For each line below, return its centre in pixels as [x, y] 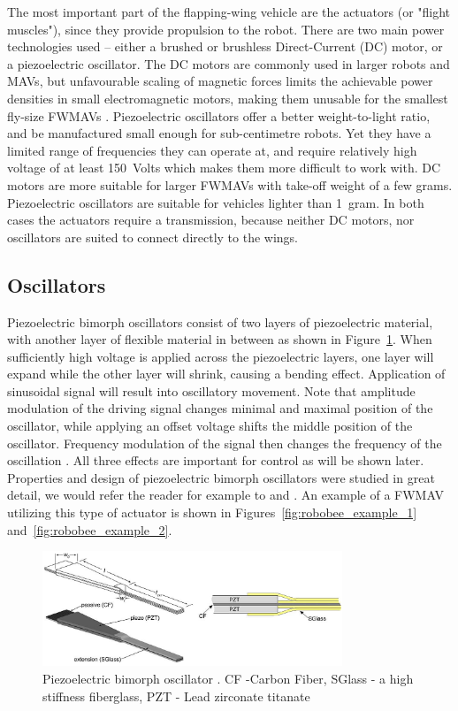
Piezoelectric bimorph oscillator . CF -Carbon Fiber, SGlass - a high [228, 678]
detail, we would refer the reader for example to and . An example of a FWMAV [225, 495]
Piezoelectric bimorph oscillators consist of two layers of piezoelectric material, [220, 321]
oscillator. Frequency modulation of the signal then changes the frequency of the [225, 443]
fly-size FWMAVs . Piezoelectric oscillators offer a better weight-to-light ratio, [219, 115]
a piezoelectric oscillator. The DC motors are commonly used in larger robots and [229, 63]
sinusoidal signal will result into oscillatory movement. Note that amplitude [211, 390]
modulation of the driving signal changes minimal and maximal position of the [220, 408]
